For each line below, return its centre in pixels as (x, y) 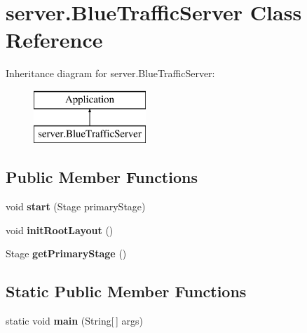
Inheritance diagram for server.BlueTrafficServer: (110, 73)
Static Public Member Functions (126, 291)
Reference (54, 40)
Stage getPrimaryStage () (66, 253)
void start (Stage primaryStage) (76, 206)
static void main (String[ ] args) (74, 321)
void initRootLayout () (60, 230)
